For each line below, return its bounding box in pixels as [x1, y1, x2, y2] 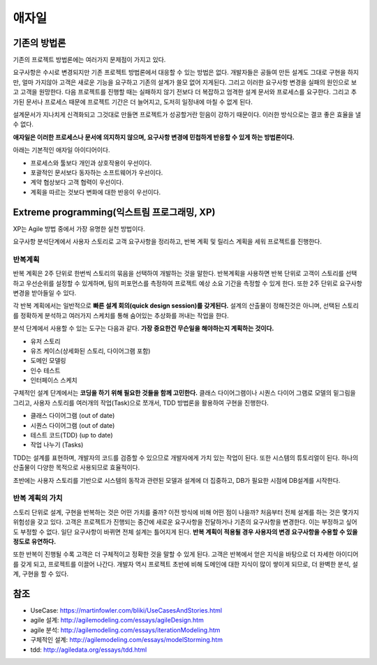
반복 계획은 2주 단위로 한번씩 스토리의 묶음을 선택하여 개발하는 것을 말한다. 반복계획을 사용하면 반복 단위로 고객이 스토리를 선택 [13, 269, 357, 278]
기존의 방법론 [13, 37, 66, 49]
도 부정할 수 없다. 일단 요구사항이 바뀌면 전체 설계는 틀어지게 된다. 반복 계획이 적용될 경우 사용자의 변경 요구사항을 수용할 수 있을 [13, 528, 358, 536]
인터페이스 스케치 [30, 376, 77, 384]
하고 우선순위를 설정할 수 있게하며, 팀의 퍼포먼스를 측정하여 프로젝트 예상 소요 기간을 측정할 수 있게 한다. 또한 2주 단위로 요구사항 [13, 279, 362, 287]
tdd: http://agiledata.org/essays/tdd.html [30, 645, 147, 654]
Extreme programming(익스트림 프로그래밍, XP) [13, 206, 216, 218]
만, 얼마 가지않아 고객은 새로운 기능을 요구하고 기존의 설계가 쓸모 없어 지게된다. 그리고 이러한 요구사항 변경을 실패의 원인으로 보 [13, 77, 357, 87]
